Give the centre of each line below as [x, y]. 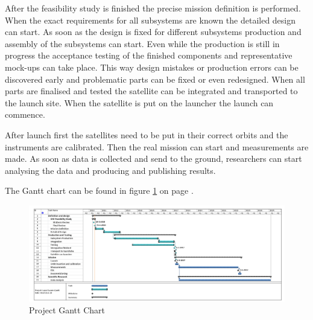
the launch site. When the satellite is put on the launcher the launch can [139, 102]
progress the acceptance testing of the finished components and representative [149, 55]
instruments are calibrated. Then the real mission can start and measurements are [157, 146]
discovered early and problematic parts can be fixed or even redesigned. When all [155, 79]
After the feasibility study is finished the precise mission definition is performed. [153, 8]
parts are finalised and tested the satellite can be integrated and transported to [151, 91]
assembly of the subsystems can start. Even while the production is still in [142, 43]
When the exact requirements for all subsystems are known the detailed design [150, 20]
